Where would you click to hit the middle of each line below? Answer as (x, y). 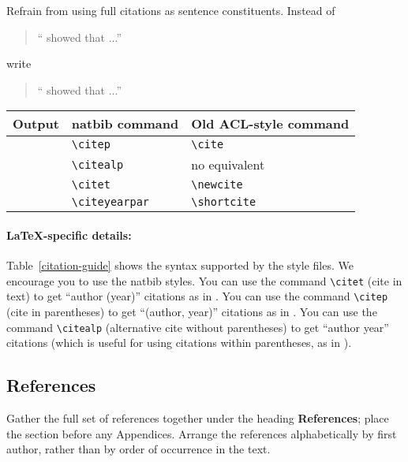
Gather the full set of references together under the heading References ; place (198, 418)
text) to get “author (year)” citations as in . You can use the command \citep (197, 296)
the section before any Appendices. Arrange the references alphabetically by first (202, 433)
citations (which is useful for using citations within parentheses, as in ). (179, 343)
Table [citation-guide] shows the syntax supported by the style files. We (180, 265)
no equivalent (228, 165)
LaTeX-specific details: (69, 235)
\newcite (217, 185)
